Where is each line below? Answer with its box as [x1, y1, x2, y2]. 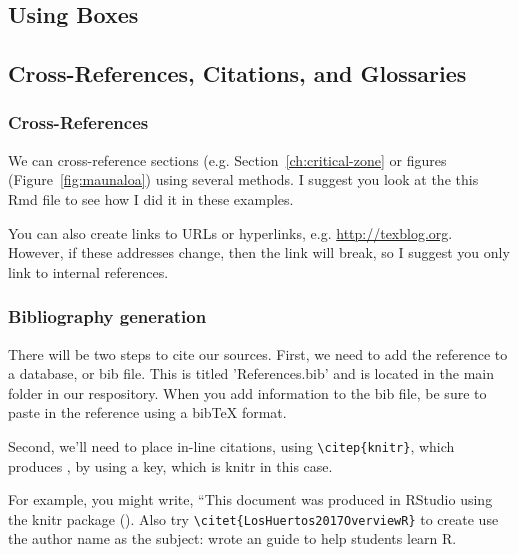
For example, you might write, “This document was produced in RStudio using [8, 489, 493, 510]
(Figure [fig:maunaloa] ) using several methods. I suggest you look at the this [8, 169, 479, 190]
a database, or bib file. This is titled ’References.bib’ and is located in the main [8, 363, 494, 384]
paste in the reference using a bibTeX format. [8, 402, 287, 423]
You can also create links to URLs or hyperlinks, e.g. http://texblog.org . [8, 222, 453, 243]
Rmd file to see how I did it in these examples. [8, 188, 294, 209]
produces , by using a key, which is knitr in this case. [8, 455, 333, 476]
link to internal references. [8, 261, 169, 282]
